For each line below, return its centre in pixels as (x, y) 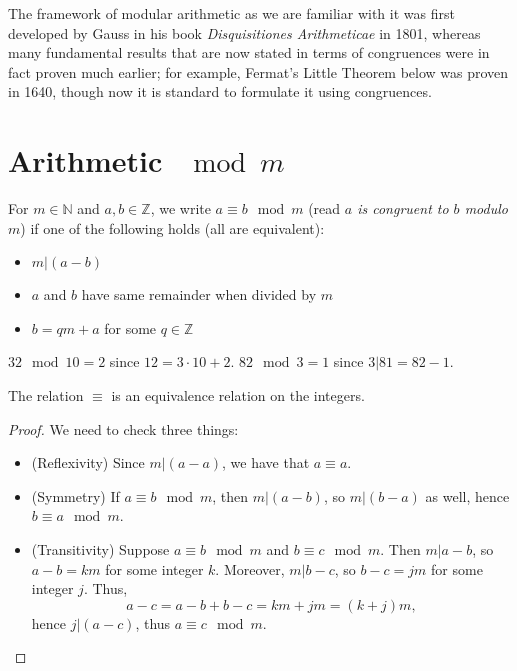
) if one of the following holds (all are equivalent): (172, 227)
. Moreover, (250, 568)
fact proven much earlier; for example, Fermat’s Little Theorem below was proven (258, 71)
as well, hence (467, 495)
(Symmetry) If (75, 495)
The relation (46, 395)
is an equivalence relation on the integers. (238, 395)
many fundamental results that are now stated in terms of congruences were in (249, 52)
